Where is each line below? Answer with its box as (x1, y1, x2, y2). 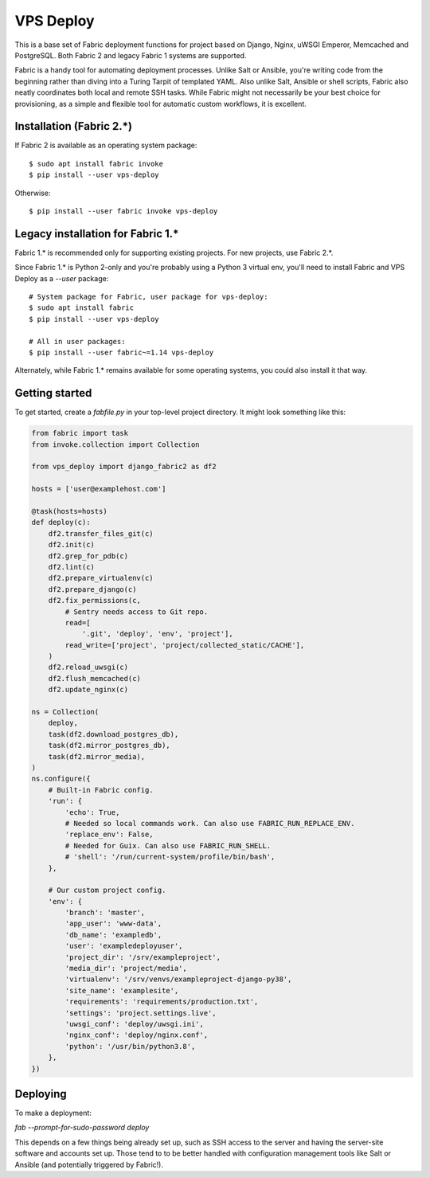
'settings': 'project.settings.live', (64, 1008, 217, 1017)
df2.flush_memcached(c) (48, 674, 141, 683)
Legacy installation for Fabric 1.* (14, 227, 179, 241)
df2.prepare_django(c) (48, 585, 137, 593)
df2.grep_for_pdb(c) (48, 551, 129, 561)
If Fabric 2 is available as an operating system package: (14, 140, 197, 151)
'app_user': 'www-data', (64, 919, 162, 928)
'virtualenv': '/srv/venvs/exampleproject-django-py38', (64, 975, 292, 984)
